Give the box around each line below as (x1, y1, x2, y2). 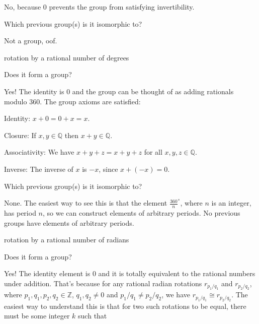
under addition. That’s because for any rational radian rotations (4, 278, 202, 288)
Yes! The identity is (4, 86, 64, 96)
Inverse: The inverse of (4, 163, 73, 174)
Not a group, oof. (4, 35, 57, 46)
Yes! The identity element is (4, 268, 91, 279)
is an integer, (211, 198, 251, 208)
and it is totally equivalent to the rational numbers (98, 268, 255, 279)
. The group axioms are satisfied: (40, 96, 141, 106)
